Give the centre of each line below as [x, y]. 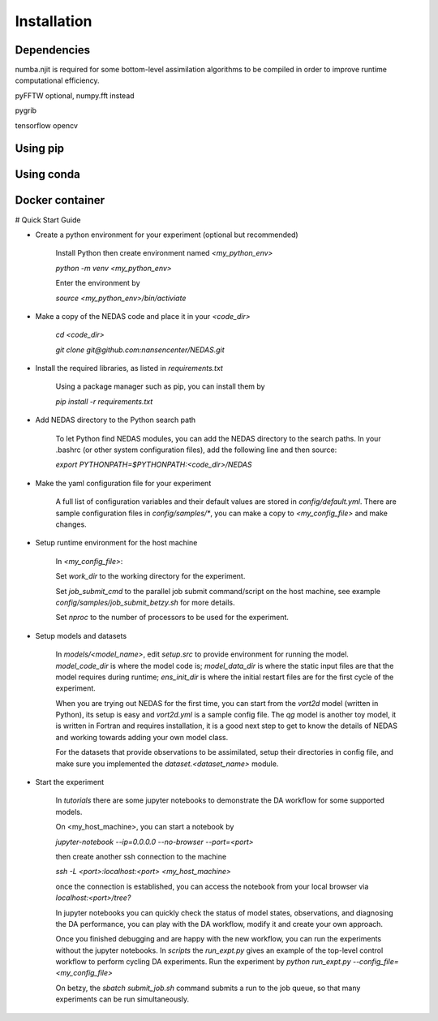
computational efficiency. [58, 80]
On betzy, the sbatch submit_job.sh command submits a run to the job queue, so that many [208, 988]
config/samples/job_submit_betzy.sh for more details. [145, 602]
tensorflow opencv [47, 125]
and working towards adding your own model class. [142, 737]
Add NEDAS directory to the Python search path [116, 420]
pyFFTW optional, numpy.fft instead [75, 95]
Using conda [47, 174]
